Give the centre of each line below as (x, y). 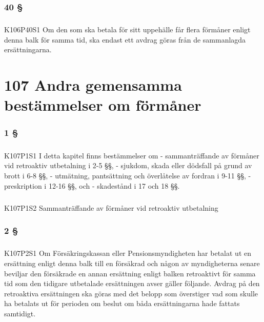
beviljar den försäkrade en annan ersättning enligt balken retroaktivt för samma (130, 273)
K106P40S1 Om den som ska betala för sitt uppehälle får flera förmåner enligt (127, 29)
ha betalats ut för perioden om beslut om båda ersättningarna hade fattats (122, 303)
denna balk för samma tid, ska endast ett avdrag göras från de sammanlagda (125, 39)
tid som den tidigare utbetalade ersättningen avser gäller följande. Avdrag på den (132, 283)
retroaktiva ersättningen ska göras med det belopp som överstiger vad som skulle (131, 293)
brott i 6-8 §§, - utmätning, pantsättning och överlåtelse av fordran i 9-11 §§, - (128, 175)
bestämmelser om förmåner (103, 105)
